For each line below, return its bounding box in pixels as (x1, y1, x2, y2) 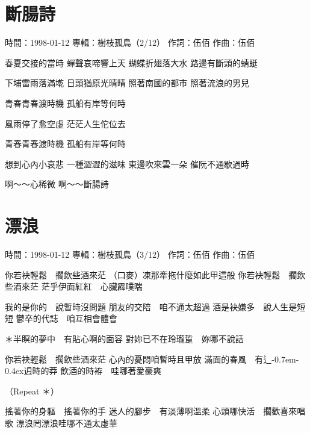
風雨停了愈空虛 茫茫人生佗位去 (5, 117, 126, 129)
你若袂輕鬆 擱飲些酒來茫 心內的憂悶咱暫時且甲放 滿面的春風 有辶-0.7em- (5, 352, 299, 365)
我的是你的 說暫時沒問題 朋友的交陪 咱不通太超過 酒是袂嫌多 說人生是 (5, 300, 297, 313)
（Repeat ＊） (5, 384, 60, 397)
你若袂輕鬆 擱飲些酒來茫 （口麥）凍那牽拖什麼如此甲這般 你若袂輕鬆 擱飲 (5, 268, 306, 281)
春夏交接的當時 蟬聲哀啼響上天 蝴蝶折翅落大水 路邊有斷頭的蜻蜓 (5, 56, 258, 69)
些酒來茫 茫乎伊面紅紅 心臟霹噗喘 (5, 280, 143, 293)
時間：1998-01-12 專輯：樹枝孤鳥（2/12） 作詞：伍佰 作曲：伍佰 (5, 36, 255, 49)
